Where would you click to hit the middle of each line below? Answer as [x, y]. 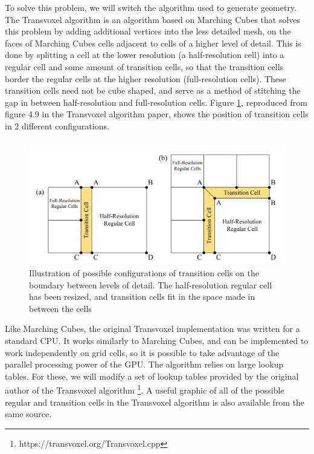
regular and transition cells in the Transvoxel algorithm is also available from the [155, 402]
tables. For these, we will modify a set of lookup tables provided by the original [152, 376]
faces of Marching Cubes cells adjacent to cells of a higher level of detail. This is [153, 43]
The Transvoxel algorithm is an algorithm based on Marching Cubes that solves [153, 19]
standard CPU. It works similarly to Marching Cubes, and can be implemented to [157, 341]
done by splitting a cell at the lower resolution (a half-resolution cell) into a [145, 55]
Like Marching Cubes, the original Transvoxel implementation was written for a [152, 329]
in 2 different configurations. [57, 125]
